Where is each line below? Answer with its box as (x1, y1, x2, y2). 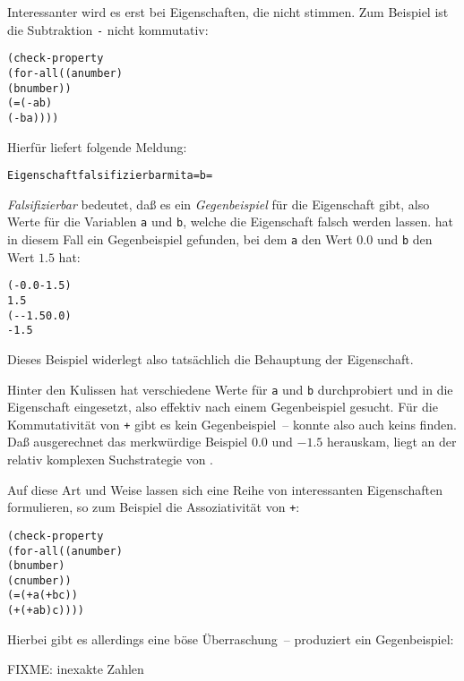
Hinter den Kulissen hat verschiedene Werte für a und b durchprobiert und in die (7, 379, 453, 398)
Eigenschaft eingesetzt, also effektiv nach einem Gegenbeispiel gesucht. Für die (7, 397, 438, 416)
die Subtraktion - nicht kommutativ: (7, 20, 209, 38)
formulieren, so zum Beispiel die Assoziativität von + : (7, 498, 300, 516)
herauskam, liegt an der (327, 432, 457, 451)
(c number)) (7, 574, 72, 587)
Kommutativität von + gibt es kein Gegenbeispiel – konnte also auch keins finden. (7, 414, 457, 433)
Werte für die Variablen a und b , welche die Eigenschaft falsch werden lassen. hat (7, 212, 454, 231)
